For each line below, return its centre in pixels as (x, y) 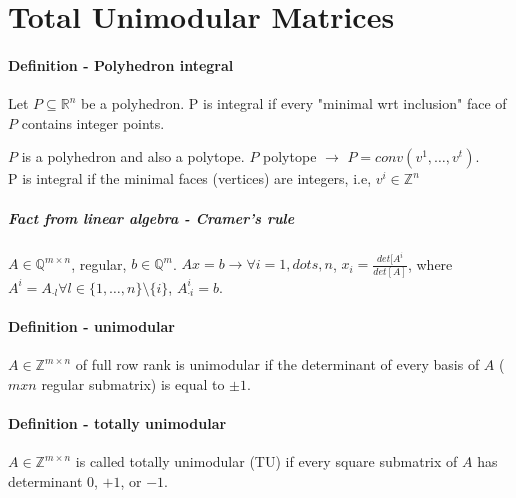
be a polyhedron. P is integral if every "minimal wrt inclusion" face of (294, 103)
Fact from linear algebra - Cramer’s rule (151, 217)
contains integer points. (93, 122)
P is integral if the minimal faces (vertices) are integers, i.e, (190, 178)
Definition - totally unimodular (117, 422)
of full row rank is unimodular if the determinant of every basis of (277, 364)
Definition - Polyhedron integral (121, 64)
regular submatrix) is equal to (133, 383)
